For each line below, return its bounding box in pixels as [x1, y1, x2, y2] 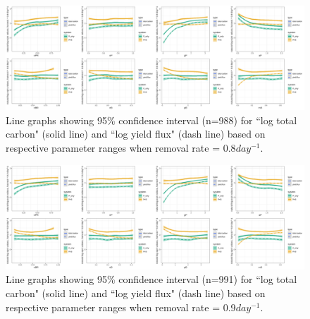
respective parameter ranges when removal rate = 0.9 [6, 299, 236, 314]
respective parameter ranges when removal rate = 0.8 [6, 140, 236, 155]
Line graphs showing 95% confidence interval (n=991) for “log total [6, 272, 297, 287]
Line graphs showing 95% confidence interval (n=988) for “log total [6, 112, 297, 127]
